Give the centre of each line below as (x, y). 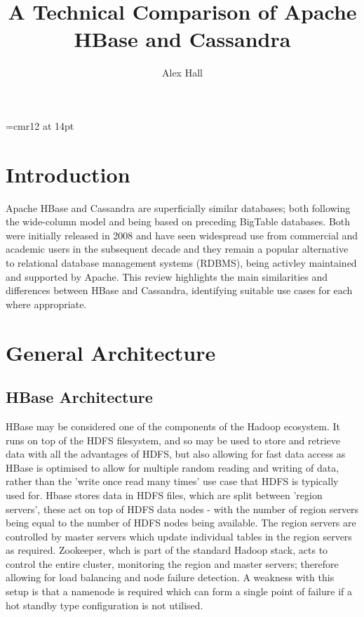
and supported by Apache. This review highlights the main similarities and (167, 276)
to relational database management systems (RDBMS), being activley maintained (181, 263)
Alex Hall (182, 73)
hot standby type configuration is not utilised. (105, 605)
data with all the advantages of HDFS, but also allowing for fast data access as (176, 454)
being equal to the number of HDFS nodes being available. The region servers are (181, 523)
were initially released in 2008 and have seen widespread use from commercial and (182, 235)
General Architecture (111, 352)
